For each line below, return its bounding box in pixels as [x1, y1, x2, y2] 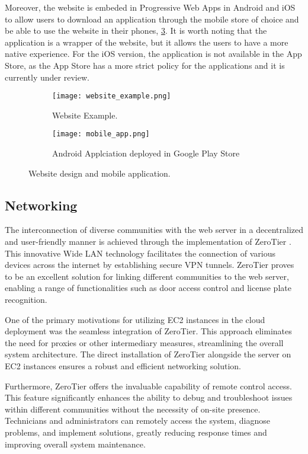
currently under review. [5, 71, 89, 83]
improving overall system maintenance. [5, 437, 146, 450]
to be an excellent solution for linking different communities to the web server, [5, 270, 289, 282]
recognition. [5, 293, 47, 306]
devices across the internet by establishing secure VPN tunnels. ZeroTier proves [5, 258, 294, 271]
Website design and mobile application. [28, 167, 171, 179]
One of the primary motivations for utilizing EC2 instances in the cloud [5, 313, 265, 325]
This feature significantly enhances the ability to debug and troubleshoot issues [5, 391, 293, 404]
